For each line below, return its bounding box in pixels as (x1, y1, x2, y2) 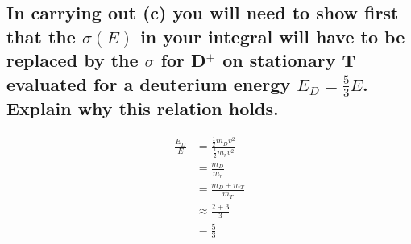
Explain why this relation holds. (6, 95, 279, 120)
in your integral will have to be (140, 23, 405, 48)
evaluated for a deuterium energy (6, 71, 291, 96)
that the (6, 23, 76, 48)
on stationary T (222, 48, 356, 72)
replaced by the (6, 48, 139, 72)
